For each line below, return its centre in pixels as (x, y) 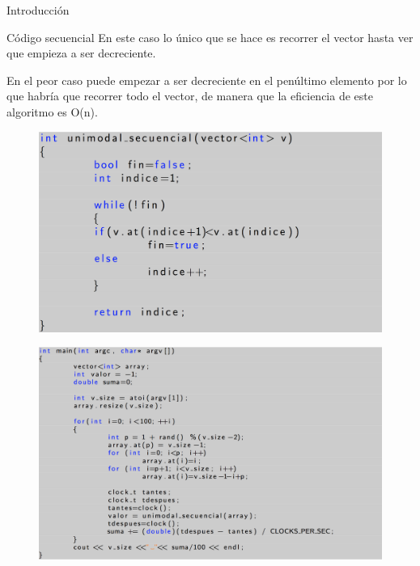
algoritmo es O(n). (52, 111)
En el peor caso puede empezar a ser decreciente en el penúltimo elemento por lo (207, 80)
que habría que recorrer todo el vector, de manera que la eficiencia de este (190, 96)
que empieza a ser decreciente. (81, 53)
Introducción (38, 10)
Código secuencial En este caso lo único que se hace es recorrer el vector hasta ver (210, 37)
